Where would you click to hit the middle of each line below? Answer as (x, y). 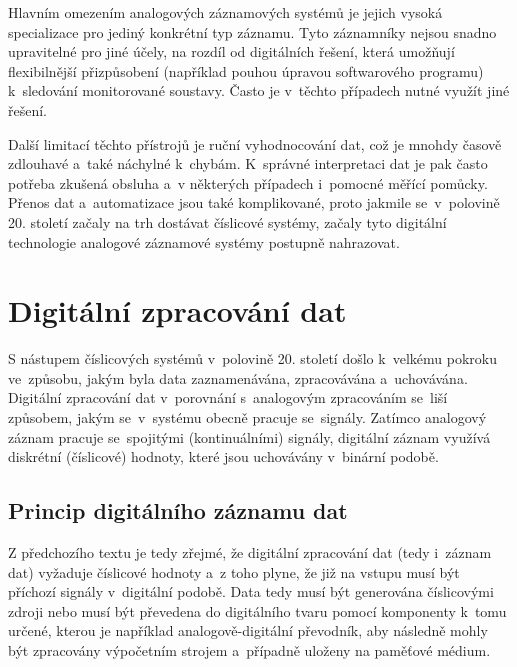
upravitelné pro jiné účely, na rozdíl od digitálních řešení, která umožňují (231, 51)
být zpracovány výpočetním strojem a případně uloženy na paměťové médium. (249, 649)
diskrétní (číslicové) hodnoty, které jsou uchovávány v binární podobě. (223, 456)
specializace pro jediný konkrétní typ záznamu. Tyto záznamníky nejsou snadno (252, 31)
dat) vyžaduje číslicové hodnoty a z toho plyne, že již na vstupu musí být (234, 571)
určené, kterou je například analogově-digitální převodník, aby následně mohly (248, 630)
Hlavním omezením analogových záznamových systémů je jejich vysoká (225, 12)
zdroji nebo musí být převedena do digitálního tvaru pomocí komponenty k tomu (257, 610)
